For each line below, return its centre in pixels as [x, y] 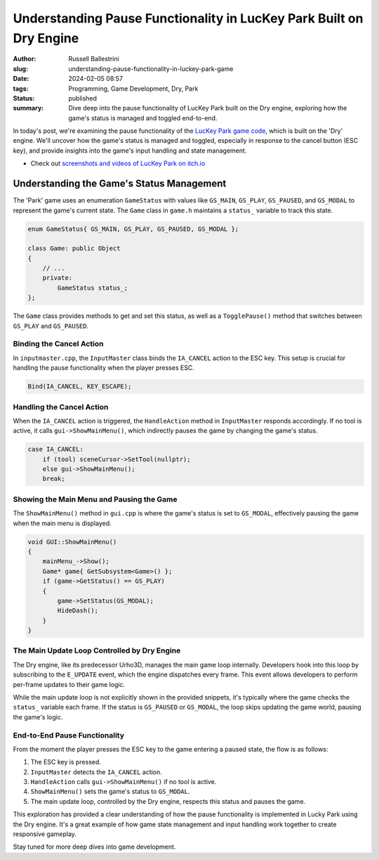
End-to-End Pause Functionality [69, 735]
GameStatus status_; [93, 288]
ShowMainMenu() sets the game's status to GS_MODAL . [110, 792]
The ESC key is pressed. [66, 762]
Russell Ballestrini [94, 59]
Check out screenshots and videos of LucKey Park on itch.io [118, 163]
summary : [28, 108]
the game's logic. [38, 717]
